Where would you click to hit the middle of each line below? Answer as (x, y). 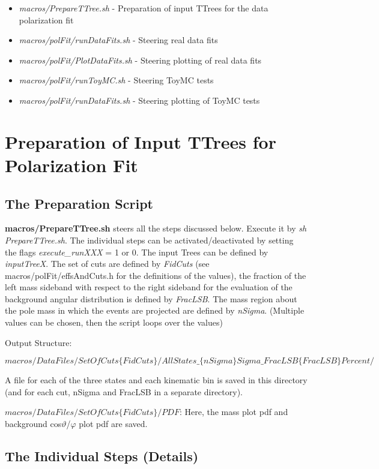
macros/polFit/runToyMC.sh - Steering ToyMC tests (116, 80)
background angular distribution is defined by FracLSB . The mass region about (151, 298)
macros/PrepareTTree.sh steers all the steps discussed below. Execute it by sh (156, 228)
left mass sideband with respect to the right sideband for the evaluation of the (149, 287)
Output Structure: (38, 342)
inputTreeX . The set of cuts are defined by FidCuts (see (107, 264)
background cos (33, 424)
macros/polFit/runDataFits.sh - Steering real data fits (118, 40)
